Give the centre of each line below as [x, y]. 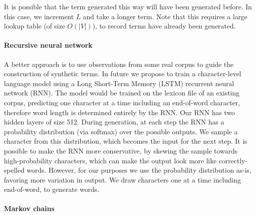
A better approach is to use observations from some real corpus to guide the [119, 64]
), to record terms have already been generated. [164, 26]
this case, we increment [39, 16]
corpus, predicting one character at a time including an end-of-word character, [122, 102]
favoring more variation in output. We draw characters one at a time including [123, 179]
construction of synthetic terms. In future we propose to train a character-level [123, 74]
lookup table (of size [35, 26]
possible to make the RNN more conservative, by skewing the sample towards [121, 150]
